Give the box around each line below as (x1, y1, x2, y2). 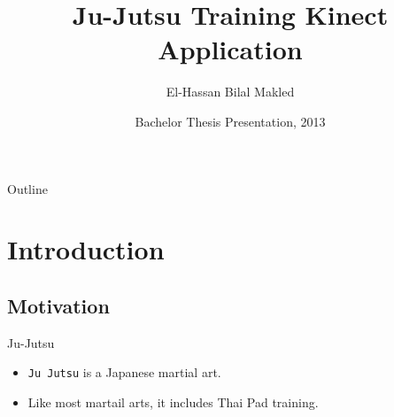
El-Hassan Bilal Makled (166, 82, 295, 101)
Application (158, 31, 303, 67)
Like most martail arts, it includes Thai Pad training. (27, 392, 319, 411)
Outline (7, 179, 48, 197)
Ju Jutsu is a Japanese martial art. (27, 363, 221, 382)
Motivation (7, 291, 110, 319)
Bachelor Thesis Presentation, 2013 (135, 112, 326, 130)
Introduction (7, 231, 165, 267)
